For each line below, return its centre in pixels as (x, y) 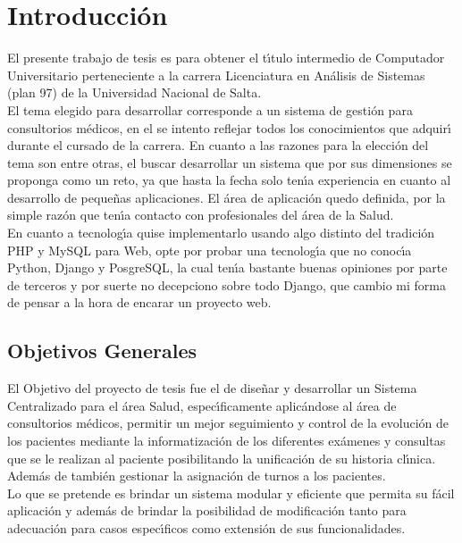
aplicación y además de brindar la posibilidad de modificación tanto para (207, 510)
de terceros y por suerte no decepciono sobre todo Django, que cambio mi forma (227, 284)
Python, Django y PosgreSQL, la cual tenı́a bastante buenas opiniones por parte (227, 267)
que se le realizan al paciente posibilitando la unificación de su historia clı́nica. (222, 458)
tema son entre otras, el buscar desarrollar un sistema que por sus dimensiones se (230, 162)
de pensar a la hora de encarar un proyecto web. (139, 302)
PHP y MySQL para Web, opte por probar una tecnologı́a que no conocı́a (210, 250)
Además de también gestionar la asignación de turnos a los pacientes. (197, 476)
